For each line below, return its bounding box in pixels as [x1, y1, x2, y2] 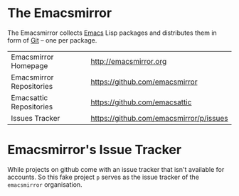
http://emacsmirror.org [90, 56, 167, 66]
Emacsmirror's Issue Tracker [7, 142, 182, 158]
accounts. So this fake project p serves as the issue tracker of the [7, 173, 199, 181]
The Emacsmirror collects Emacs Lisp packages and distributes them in [7, 28, 217, 37]
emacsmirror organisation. [7, 180, 83, 189]
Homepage [11, 60, 48, 70]
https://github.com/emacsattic [90, 97, 192, 107]
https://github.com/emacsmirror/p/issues [90, 113, 228, 123]
